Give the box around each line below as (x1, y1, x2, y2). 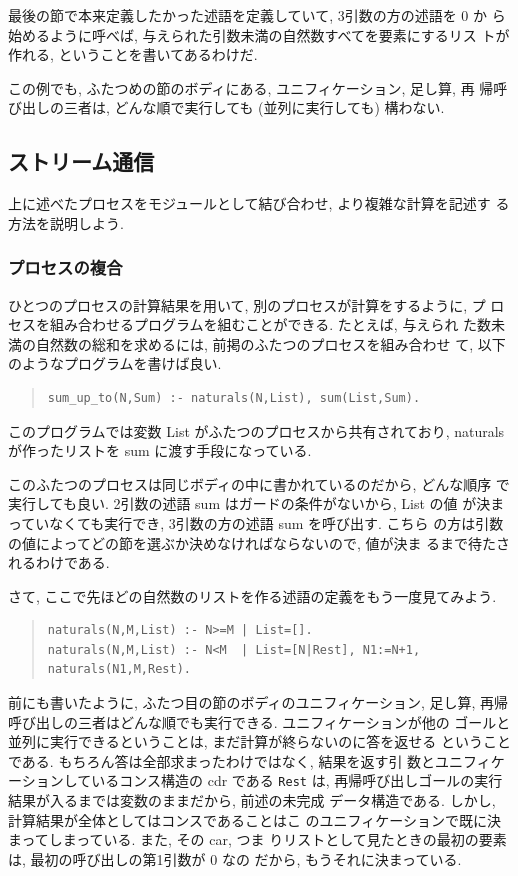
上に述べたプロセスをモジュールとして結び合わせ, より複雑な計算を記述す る (8, 193, 510, 214)
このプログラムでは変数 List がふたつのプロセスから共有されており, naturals (8, 420, 505, 441)
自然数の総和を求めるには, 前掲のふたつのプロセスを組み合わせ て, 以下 (35, 333, 506, 354)
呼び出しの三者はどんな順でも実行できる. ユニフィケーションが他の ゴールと (8, 711, 511, 732)
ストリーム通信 (8, 146, 155, 177)
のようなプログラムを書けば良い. (8, 353, 222, 374)
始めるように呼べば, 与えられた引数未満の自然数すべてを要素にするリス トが (8, 24, 510, 45)
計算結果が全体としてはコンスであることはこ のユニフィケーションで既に (8, 809, 487, 830)
